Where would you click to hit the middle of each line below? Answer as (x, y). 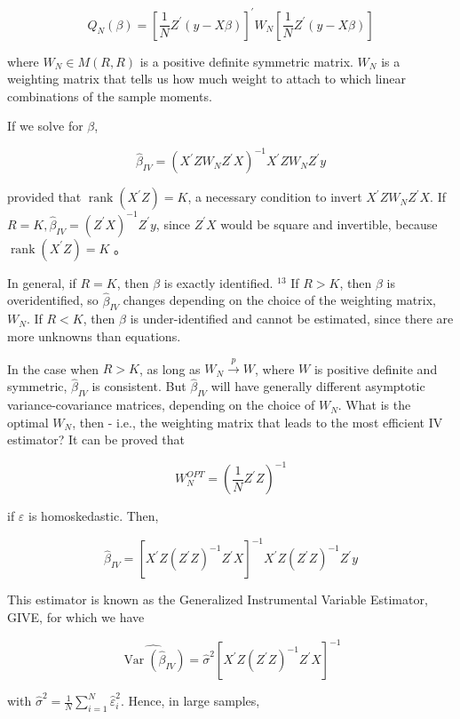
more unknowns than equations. (94, 336)
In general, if (42, 282)
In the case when (53, 368)
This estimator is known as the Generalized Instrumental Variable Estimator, (218, 599)
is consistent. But (139, 386)
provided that (44, 197)
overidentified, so (53, 300)
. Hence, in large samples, (190, 701)
